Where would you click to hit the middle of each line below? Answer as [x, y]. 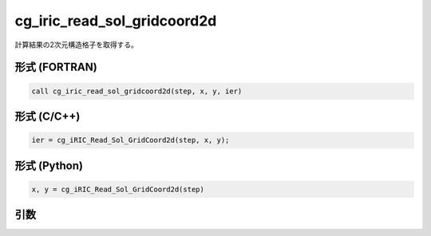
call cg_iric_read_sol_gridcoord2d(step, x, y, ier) [137, 91]
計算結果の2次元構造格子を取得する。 [77, 45]
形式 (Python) [49, 165]
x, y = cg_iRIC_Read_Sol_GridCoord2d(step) [118, 189]
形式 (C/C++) [47, 116]
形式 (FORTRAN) [56, 67]
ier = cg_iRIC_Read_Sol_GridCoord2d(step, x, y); [130, 140]
